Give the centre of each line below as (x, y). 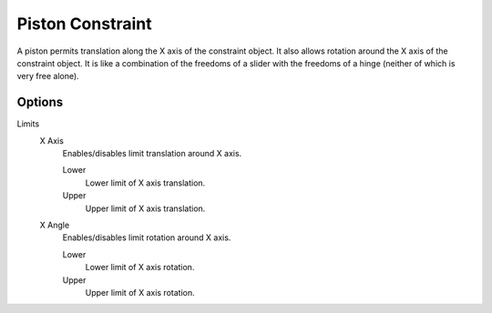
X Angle (55, 225)
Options (40, 102)
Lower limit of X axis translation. (145, 183)
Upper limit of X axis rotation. (140, 292)
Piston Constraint (84, 24)
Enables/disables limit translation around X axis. (152, 154)
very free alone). (48, 76)
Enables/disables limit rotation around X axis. (147, 237)
